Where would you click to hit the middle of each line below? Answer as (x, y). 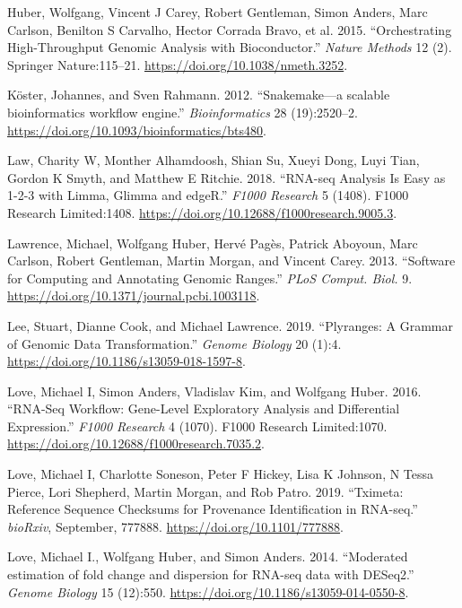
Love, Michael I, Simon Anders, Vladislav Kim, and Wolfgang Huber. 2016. (214, 391)
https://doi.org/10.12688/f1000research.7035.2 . (136, 443)
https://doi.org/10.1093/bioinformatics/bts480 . (137, 130)
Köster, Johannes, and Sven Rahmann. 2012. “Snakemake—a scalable (199, 95)
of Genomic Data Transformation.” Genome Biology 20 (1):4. (174, 343)
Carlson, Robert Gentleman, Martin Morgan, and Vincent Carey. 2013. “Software (231, 261)
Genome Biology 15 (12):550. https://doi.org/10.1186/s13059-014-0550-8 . (208, 591)
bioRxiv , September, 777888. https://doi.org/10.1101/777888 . (175, 526)
